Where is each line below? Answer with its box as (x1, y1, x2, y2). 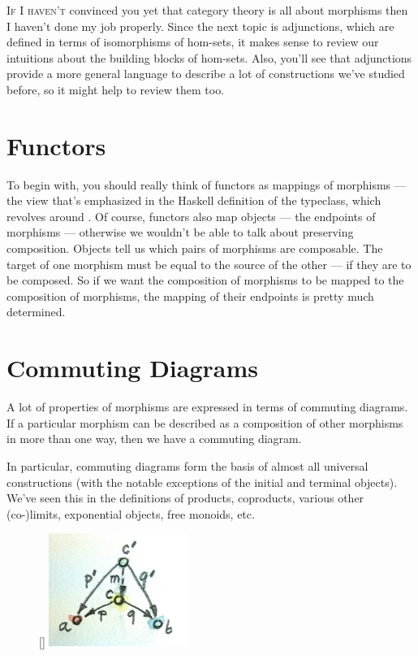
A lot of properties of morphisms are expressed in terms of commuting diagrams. (6, 398, 408, 415)
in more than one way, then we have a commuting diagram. (6, 430, 302, 447)
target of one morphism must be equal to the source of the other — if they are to (6, 255, 412, 272)
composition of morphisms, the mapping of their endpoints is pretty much (6, 287, 374, 304)
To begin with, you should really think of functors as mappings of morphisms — (6, 176, 406, 193)
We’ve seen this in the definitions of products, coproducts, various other (6, 489, 364, 506)
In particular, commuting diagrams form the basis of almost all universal (6, 457, 368, 474)
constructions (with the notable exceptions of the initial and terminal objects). (6, 473, 398, 490)
